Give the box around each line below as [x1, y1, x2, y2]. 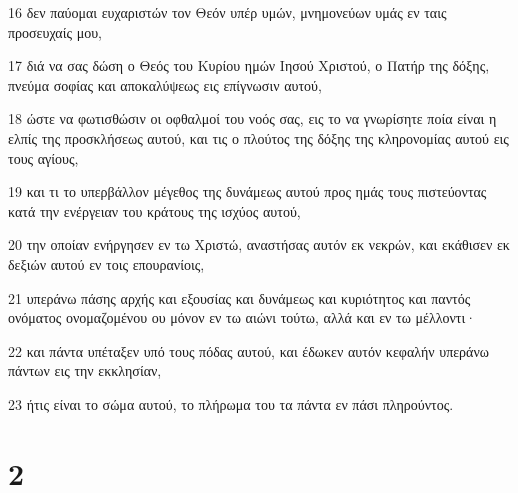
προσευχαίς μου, [8, 21, 102, 42]
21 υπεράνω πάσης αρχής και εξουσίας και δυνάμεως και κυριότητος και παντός [8, 287, 471, 308]
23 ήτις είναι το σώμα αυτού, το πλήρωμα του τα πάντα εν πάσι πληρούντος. [8, 393, 454, 414]
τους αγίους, [8, 147, 79, 168]
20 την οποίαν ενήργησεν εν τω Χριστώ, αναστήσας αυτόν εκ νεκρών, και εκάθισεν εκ [8, 234, 510, 255]
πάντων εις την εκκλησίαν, [8, 360, 162, 381]
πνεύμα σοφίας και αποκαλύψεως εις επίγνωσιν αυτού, [8, 74, 322, 95]
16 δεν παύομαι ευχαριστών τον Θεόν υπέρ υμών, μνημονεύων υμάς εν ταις [8, 2, 447, 22]
